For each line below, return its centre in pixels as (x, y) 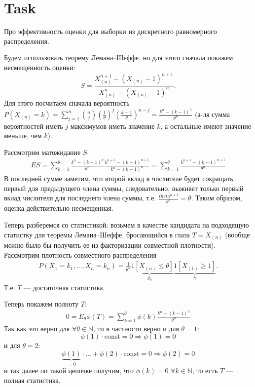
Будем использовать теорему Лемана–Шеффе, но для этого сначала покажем (119, 58)
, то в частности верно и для (136, 328)
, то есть (205, 370)
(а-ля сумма (212, 114)
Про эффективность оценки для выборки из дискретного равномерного (110, 31)
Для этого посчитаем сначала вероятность (67, 102)
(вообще (237, 234)
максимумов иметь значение (112, 126)
